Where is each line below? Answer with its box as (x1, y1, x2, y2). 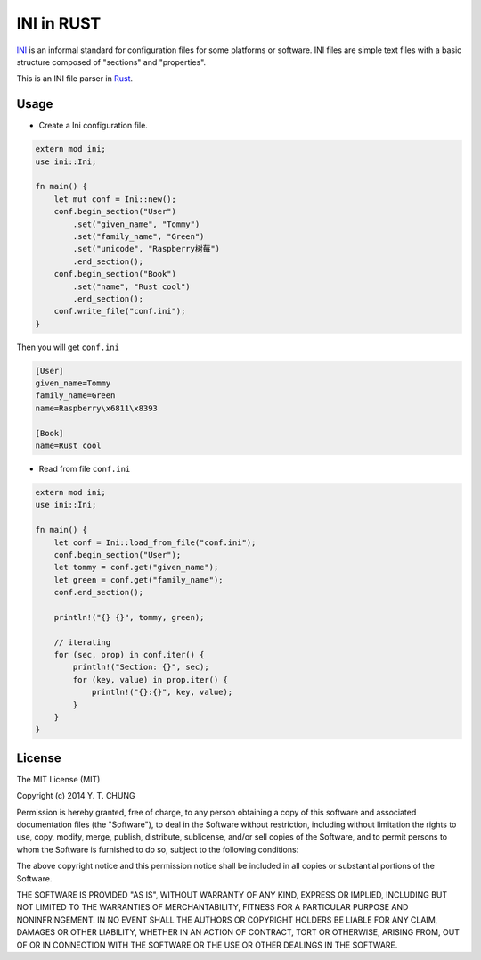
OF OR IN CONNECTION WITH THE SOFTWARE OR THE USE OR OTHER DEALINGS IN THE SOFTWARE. (16, 939, 398, 950)
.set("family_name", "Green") (72, 231, 205, 241)
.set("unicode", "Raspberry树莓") (72, 244, 221, 254)
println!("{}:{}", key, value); (91, 687, 233, 698)
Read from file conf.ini (38, 463, 131, 474)
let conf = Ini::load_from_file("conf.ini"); (53, 537, 257, 548)
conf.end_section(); (53, 587, 144, 598)
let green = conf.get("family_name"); (53, 575, 224, 584)
